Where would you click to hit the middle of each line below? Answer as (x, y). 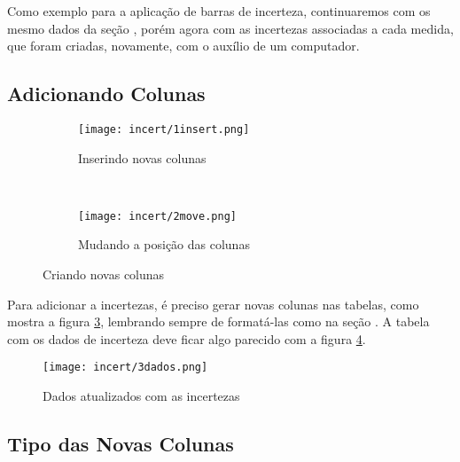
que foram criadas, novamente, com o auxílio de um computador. (183, 46)
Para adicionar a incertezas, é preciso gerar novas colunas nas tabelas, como (213, 304)
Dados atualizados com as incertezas (141, 396)
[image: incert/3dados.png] (125, 368)
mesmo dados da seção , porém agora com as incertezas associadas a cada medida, (230, 28)
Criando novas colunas (104, 274)
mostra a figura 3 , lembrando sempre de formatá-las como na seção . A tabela (218, 321)
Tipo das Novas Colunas (121, 444)
